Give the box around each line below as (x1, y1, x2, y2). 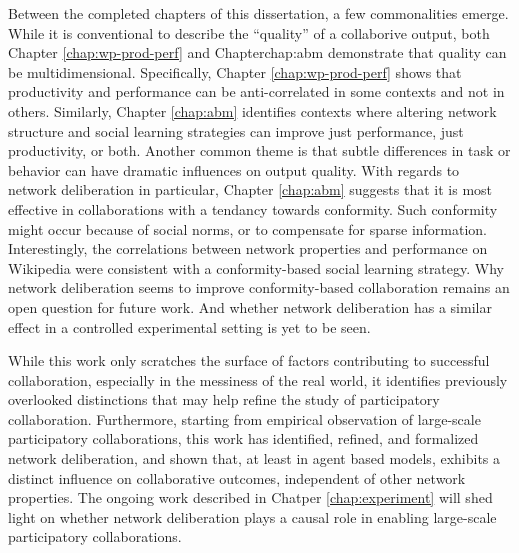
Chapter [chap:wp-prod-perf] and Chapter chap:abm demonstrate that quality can (8, 42, 507, 63)
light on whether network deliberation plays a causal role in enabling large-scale (8, 506, 497, 527)
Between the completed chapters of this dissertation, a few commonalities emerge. (8, 3, 509, 23)
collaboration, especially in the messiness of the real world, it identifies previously (8, 369, 508, 390)
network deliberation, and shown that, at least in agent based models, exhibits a (8, 448, 501, 469)
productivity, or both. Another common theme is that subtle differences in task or (8, 140, 511, 161)
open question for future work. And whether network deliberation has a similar (8, 296, 492, 317)
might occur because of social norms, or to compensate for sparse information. (8, 218, 488, 239)
